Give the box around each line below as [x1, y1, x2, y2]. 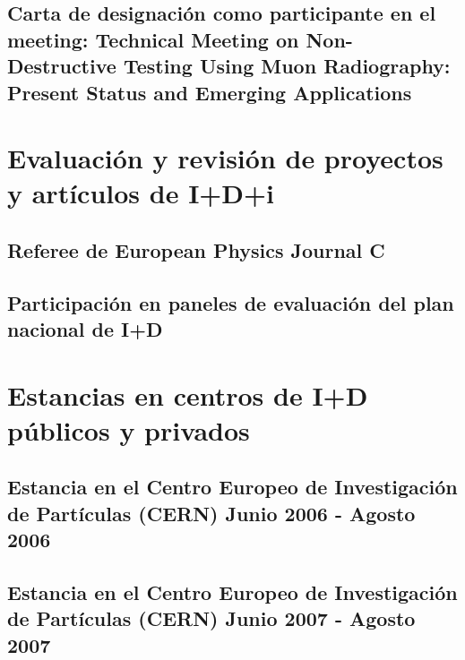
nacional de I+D [7, 315, 163, 343]
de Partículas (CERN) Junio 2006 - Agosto [7, 499, 416, 527]
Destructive [7, 52, 116, 80]
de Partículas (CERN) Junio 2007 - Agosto [7, 604, 416, 632]
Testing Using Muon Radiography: [123, 52, 451, 80]
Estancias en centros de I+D [7, 376, 368, 413]
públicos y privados [7, 411, 250, 448]
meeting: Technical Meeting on [7, 25, 299, 53]
